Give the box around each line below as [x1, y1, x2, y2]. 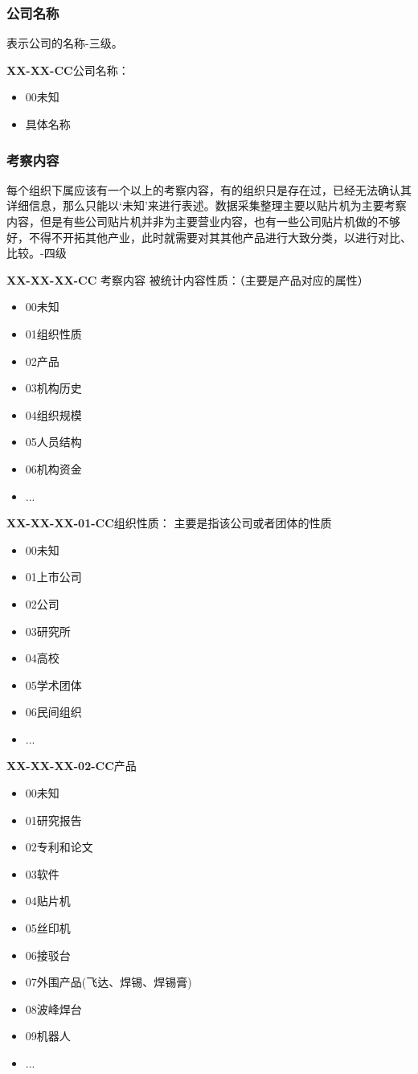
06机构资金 [25, 460, 82, 477]
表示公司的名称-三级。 [6, 35, 123, 51]
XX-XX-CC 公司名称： [6, 61, 129, 78]
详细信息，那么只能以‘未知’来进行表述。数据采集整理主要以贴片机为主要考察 [6, 197, 407, 214]
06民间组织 [25, 703, 82, 720]
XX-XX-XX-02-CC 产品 [6, 757, 137, 774]
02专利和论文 [25, 838, 93, 855]
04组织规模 [25, 406, 82, 423]
